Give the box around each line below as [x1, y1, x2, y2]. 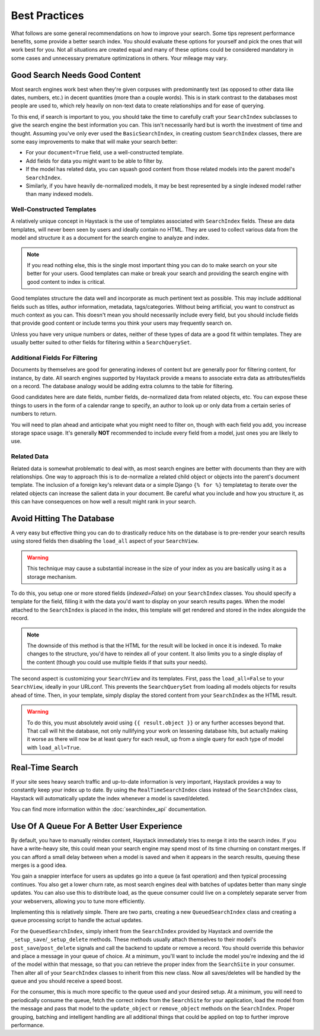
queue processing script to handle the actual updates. [11, 917, 143, 924]
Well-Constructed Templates [11, 205, 97, 214]
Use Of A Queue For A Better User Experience [11, 821, 183, 831]
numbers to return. [11, 410, 57, 417]
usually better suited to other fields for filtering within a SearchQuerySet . [11, 339, 192, 346]
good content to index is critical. [27, 278, 106, 285]
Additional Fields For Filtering [11, 353, 98, 362]
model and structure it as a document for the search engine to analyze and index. [11, 235, 210, 242]
